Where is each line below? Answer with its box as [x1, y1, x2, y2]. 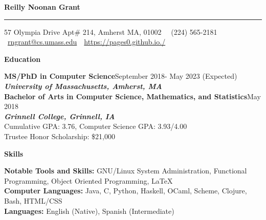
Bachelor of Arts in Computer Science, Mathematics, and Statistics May [4, 91, 261, 101]
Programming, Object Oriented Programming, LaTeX [4, 175, 173, 186]
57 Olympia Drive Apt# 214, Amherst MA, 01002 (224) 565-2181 [4, 26, 217, 37]
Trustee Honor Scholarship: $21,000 [4, 130, 115, 141]
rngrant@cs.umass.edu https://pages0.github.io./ [8, 36, 166, 47]
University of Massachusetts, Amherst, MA [4, 80, 162, 91]
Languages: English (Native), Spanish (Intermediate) [4, 205, 174, 216]
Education [4, 53, 41, 64]
